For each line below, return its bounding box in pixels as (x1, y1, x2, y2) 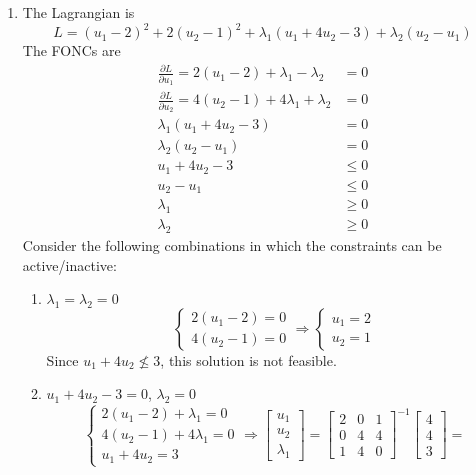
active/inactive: (22, 254, 117, 275)
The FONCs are (22, 40, 121, 61)
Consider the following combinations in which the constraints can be (22, 234, 442, 255)
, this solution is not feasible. (160, 349, 337, 370)
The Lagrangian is (22, 2, 135, 22)
